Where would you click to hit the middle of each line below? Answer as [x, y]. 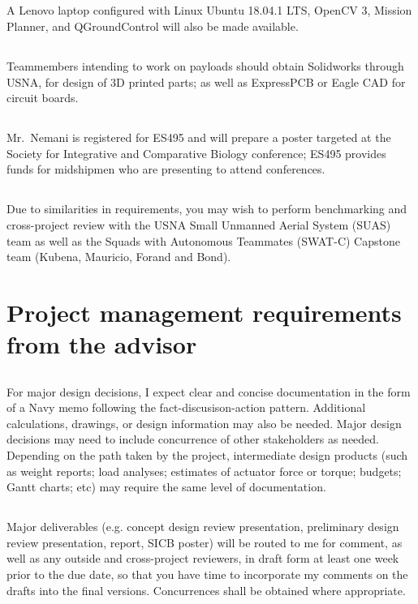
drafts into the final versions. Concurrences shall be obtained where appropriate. [206, 590]
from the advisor [102, 344]
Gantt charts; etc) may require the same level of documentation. [166, 487]
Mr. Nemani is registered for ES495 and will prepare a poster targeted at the [199, 137]
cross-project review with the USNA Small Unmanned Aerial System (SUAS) [199, 224]
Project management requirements [204, 312]
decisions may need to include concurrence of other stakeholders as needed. [193, 439]
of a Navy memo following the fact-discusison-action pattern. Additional [186, 407]
